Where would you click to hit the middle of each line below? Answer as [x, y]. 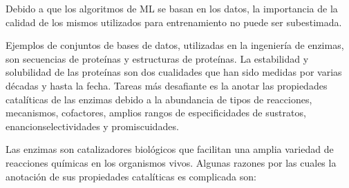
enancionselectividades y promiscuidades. [92, 126]
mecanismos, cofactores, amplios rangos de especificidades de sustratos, [156, 113]
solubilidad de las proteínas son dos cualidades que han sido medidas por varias [174, 72]
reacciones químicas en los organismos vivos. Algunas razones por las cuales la [171, 162]
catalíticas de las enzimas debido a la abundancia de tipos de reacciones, [159, 99]
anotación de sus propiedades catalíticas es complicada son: [131, 176]
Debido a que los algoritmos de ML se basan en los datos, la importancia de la [172, 8]
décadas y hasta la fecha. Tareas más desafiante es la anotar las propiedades [167, 85]
